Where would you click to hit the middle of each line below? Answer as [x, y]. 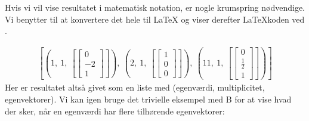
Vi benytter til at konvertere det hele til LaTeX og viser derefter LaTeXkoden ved [155, 19]
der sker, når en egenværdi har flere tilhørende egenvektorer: [115, 111]
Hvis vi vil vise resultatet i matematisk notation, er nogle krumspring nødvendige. [155, 7]
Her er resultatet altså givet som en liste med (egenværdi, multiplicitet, [135, 87]
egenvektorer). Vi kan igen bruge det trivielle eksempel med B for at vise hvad [148, 99]
